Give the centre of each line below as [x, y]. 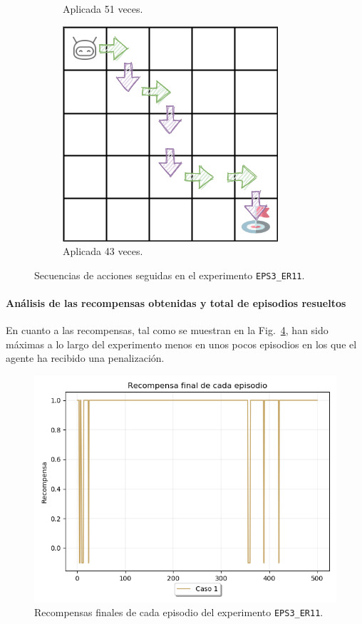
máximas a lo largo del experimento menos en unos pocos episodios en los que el [181, 344]
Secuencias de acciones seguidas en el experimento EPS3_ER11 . [170, 275]
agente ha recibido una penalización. [85, 358]
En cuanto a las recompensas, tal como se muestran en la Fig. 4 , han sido [167, 330]
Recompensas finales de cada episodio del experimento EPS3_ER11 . [179, 612]
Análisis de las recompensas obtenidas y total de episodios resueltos [176, 303]
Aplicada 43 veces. [103, 251]
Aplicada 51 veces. [103, 9]
